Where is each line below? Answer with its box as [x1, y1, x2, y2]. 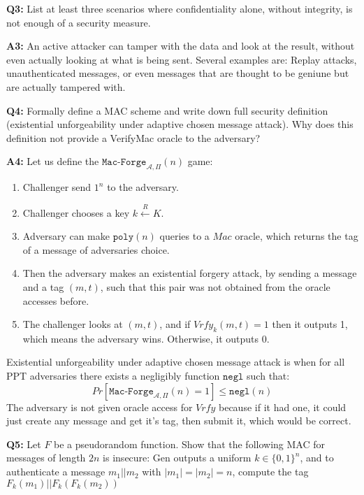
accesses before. [22, 293, 89, 308]
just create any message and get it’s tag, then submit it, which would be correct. [6, 413, 351, 428]
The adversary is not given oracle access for [6, 399, 193, 414]
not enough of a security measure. [6, 15, 151, 29]
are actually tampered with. [6, 79, 126, 94]
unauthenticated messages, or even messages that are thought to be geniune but [6, 66, 349, 80]
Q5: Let [6, 436, 41, 451]
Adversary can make [22, 229, 110, 243]
